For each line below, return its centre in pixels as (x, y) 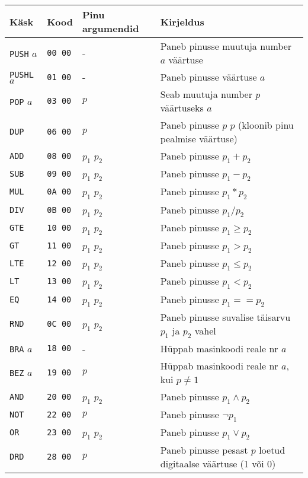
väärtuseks (182, 108)
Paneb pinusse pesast (204, 450)
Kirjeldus (182, 21)
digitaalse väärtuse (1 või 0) (218, 464)
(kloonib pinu (266, 125)
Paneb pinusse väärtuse (208, 77)
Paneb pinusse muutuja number (226, 46)
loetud (272, 450)
